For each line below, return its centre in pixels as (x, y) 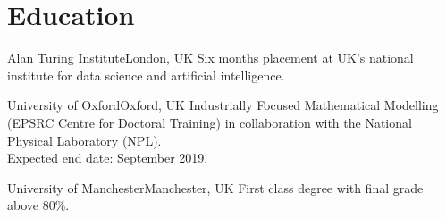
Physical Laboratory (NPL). (84, 140)
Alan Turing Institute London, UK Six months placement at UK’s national (210, 58)
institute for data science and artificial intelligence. (146, 75)
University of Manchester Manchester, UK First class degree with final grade (215, 187)
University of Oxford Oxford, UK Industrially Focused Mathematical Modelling (223, 105)
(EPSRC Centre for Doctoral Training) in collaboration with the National (210, 122)
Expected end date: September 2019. (108, 158)
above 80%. (38, 205)
